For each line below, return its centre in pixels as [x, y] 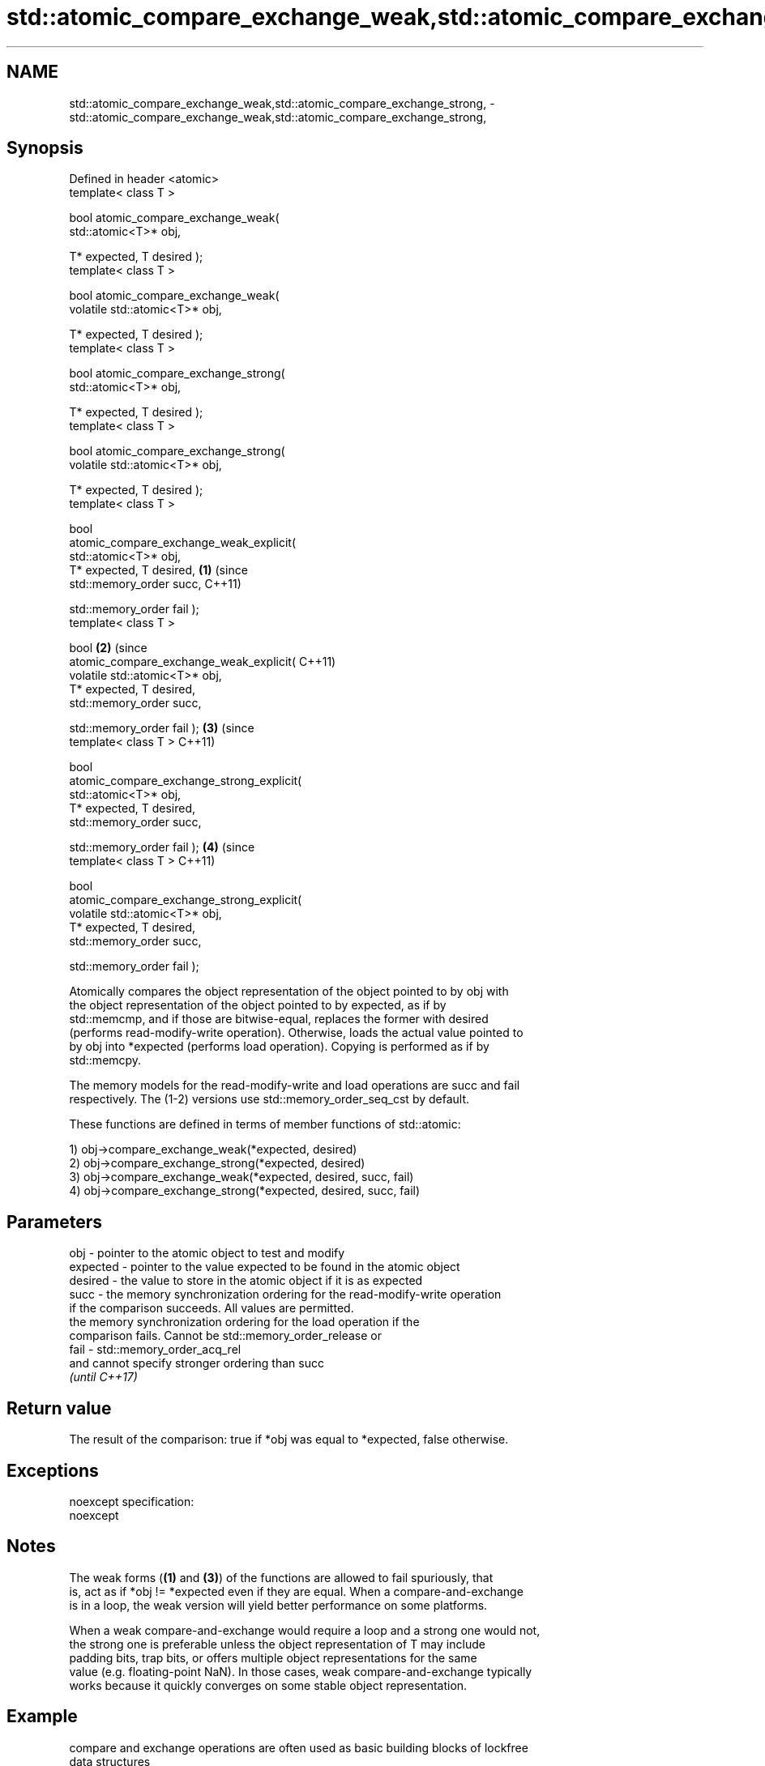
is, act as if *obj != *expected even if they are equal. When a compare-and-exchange [296, 1591]
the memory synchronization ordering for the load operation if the [244, 1322]
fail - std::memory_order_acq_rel [155, 1350]
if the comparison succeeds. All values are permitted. [212, 1308]
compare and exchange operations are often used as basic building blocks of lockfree [299, 1747]
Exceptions [53, 1470]
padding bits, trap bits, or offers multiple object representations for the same [273, 1657]
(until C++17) [103, 1377]
